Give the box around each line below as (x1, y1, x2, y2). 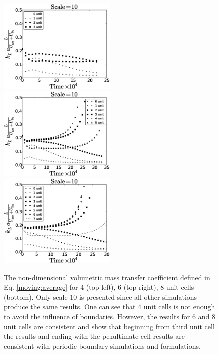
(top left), (86, 282, 116, 292)
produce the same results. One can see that (4, 301, 136, 312)
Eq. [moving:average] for (4, 282, 78, 292)
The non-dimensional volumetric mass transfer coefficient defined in (4, 272, 210, 282)
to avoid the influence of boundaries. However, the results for (4, 311, 190, 321)
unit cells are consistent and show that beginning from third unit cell (4, 321, 215, 331)
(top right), (123, 282, 158, 292)
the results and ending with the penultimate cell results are (4, 331, 185, 341)
